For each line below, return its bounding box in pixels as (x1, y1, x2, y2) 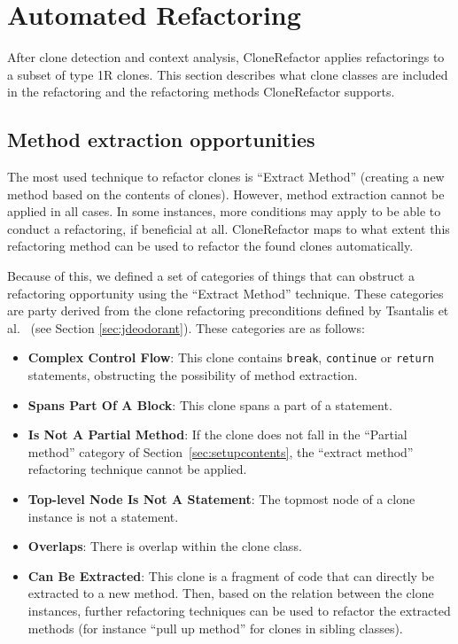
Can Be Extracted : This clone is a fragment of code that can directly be (27, 566, 435, 585)
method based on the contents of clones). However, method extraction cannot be (7, 184, 445, 203)
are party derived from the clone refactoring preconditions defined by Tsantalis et (7, 301, 449, 320)
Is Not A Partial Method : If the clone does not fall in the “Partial (27, 425, 408, 444)
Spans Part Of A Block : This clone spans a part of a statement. (27, 395, 392, 414)
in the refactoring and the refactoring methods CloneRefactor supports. (7, 82, 395, 101)
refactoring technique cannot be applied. (27, 460, 247, 478)
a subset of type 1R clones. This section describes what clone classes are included (7, 65, 448, 83)
